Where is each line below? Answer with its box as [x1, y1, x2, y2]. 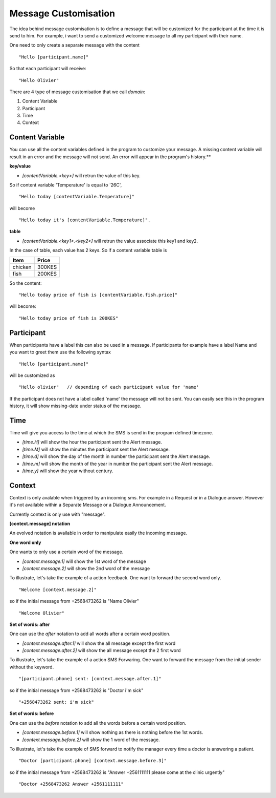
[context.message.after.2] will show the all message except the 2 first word [22, 647, 181, 654]
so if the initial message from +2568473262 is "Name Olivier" [9, 598, 139, 604]
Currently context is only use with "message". [9, 511, 106, 517]
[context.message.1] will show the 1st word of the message [22, 558, 147, 564]
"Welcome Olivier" [18, 610, 65, 616]
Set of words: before [9, 710, 54, 717]
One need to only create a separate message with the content [9, 42, 140, 48]
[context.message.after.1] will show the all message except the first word [22, 640, 176, 646]
